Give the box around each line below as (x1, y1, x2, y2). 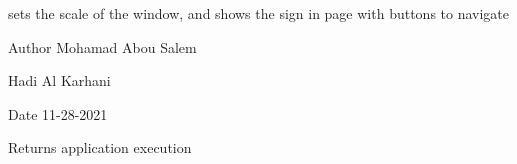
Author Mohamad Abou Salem (8, 36, 197, 57)
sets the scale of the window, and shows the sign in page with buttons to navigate (8, 3, 510, 23)
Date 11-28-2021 (8, 103, 108, 124)
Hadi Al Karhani (8, 70, 111, 91)
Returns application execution (8, 137, 192, 158)
